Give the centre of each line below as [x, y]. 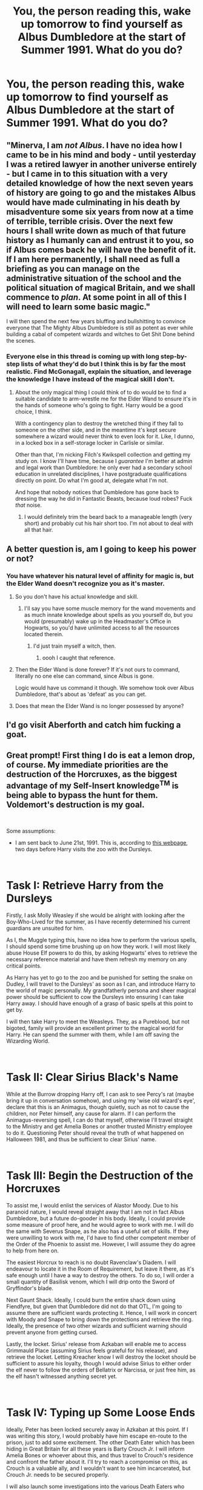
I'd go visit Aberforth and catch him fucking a [94, 725]
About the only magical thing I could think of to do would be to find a [101, 393]
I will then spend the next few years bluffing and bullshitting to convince [96, 321]
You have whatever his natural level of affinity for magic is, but [100, 575]
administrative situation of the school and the [94, 278]
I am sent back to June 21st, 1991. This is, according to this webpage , [101, 843]
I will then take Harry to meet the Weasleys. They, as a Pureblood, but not [98, 1021]
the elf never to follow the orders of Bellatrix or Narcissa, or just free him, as [101, 1370]
